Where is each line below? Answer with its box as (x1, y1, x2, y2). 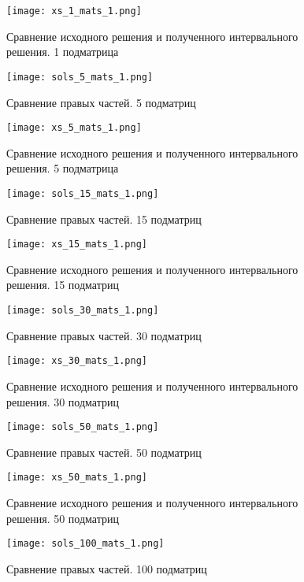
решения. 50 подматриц (6, 510, 119, 526)
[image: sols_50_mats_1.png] (6, 421, 159, 433)
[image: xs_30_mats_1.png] (6, 355, 147, 367)
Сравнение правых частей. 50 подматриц (6, 443, 202, 460)
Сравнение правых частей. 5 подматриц (6, 94, 196, 110)
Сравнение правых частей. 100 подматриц (6, 560, 207, 576)
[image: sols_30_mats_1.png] (6, 305, 159, 317)
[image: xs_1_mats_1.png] (6, 6, 142, 17)
